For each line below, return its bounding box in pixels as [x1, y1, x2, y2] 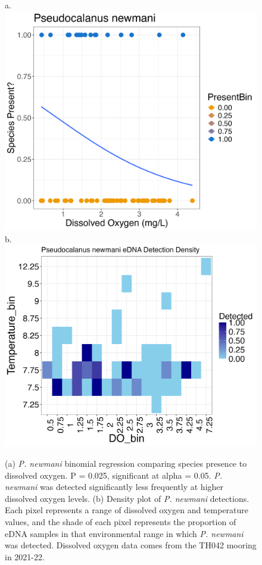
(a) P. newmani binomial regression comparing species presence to [5, 457, 247, 469]
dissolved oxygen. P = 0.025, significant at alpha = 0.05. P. [5, 469, 223, 481]
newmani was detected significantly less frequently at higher [5, 480, 224, 493]
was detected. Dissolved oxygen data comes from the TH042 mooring [5, 539, 257, 551]
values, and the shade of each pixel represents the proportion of [5, 515, 236, 527]
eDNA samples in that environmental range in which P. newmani [5, 527, 244, 539]
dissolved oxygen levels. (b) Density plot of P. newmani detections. [5, 492, 249, 504]
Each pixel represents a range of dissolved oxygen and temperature [5, 504, 249, 516]
